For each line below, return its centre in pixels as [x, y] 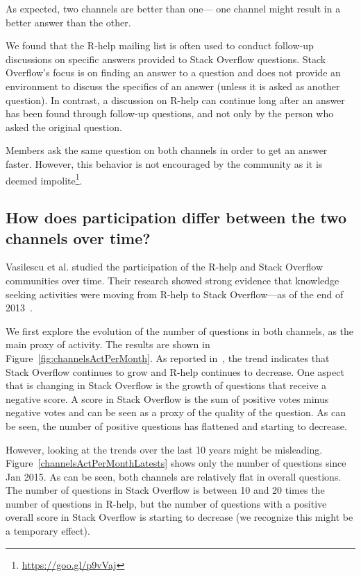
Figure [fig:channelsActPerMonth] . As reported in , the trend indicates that [168, 358]
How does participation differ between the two [176, 217]
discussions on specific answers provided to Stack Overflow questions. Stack [166, 59]
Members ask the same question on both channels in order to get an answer [167, 150]
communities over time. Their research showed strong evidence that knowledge [173, 280]
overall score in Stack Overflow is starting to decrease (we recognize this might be [179, 517]
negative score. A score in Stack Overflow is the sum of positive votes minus [167, 398]
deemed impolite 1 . [44, 179]
